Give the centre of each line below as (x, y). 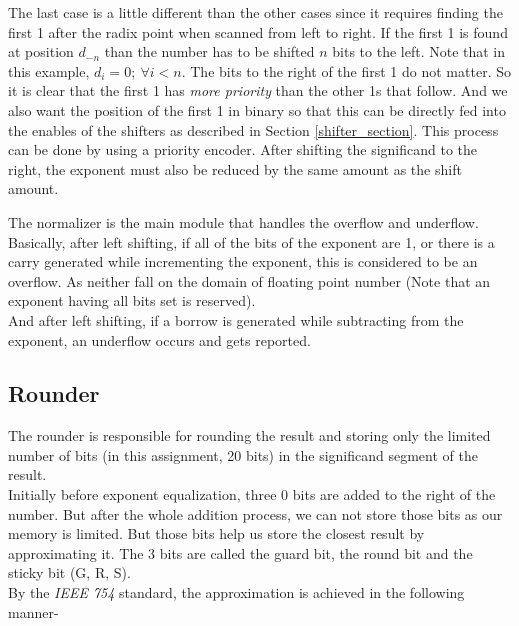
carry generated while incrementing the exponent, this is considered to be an (243, 261)
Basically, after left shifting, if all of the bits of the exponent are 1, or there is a (251, 241)
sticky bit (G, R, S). (69, 572)
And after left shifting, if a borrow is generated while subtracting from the (236, 319)
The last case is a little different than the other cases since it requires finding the (255, 12)
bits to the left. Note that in (419, 51)
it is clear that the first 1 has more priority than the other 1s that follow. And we (258, 90)
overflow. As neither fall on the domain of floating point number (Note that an (249, 280)
